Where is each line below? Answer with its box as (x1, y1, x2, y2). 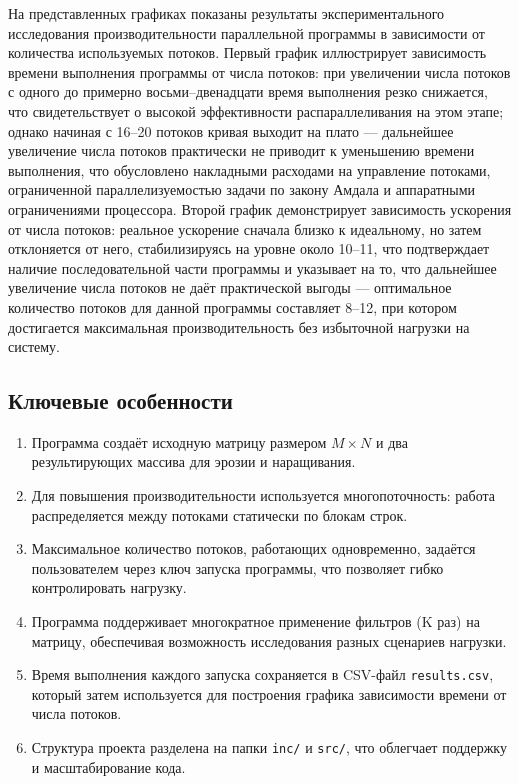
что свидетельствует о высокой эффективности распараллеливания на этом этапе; (8, 100, 504, 121)
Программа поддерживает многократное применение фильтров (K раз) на (31, 611, 480, 632)
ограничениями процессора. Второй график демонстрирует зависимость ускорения (8, 198, 512, 219)
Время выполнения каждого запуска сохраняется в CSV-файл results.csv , (31, 664, 494, 685)
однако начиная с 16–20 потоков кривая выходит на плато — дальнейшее (8, 120, 454, 141)
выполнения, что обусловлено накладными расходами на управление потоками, (8, 159, 491, 180)
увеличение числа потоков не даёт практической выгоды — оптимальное (8, 277, 452, 298)
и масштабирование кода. (31, 756, 186, 777)
